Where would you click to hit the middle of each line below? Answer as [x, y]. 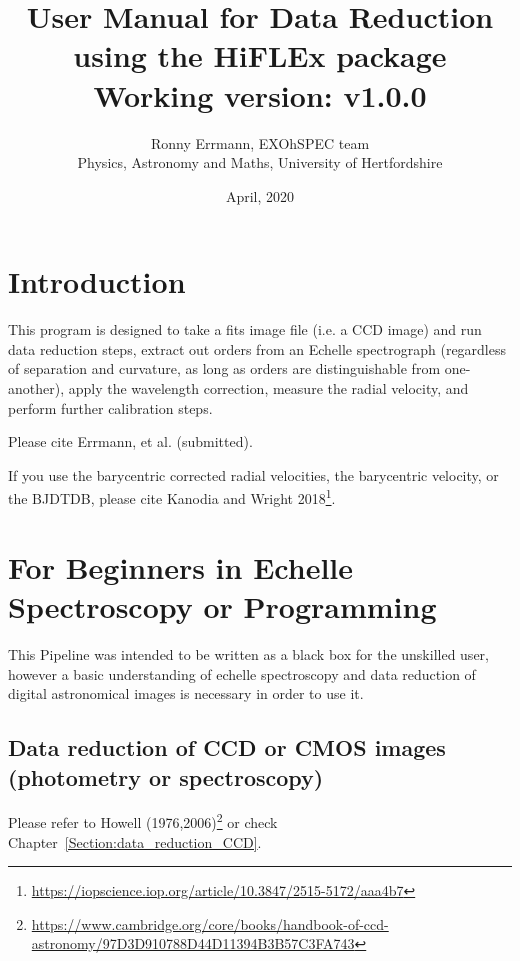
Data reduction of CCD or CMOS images [227, 747]
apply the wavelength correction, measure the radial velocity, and [268, 388]
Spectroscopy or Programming [222, 606]
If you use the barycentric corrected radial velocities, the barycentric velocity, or [253, 474]
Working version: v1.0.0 [260, 94]
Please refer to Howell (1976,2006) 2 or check [143, 820]
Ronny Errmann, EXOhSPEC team [260, 142]
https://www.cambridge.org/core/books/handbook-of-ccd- [210, 923]
